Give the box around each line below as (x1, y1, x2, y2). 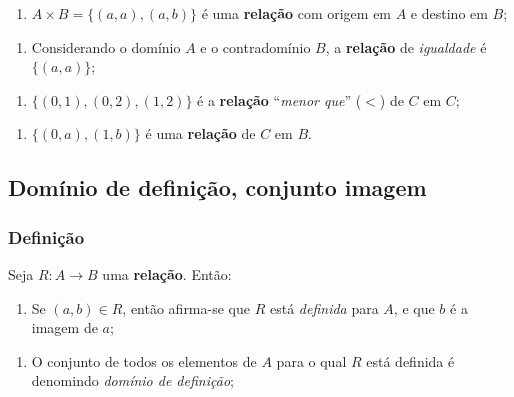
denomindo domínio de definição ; (31, 370, 234, 391)
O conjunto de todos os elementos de (31, 350, 257, 371)
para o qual (276, 350, 347, 371)
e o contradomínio (200, 36, 311, 57)
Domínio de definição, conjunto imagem (8, 172, 427, 203)
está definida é (366, 350, 455, 371)
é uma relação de (145, 123, 256, 144)
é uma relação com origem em (201, 3, 392, 23)
